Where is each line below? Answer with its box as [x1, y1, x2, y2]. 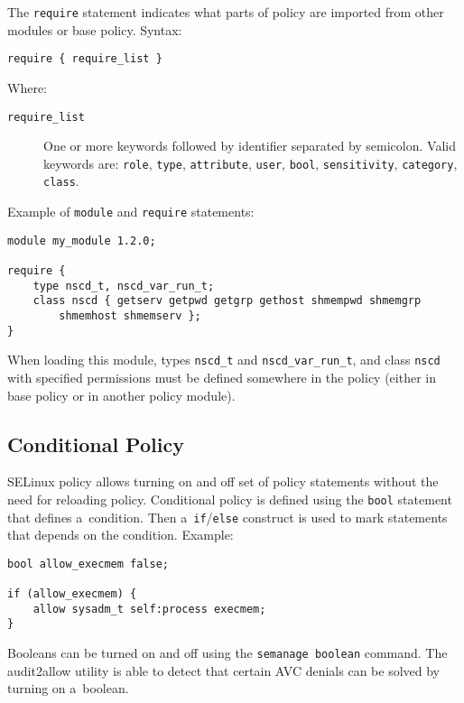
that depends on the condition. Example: [7, 525, 234, 544]
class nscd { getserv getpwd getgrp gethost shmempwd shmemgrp [32, 294, 422, 308]
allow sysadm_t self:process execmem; [32, 602, 266, 615]
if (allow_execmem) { [7, 587, 137, 601]
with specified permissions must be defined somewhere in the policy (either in [7, 367, 437, 386]
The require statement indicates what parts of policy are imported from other [7, 3, 444, 21]
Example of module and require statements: [7, 202, 255, 221]
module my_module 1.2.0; [7, 234, 156, 247]
